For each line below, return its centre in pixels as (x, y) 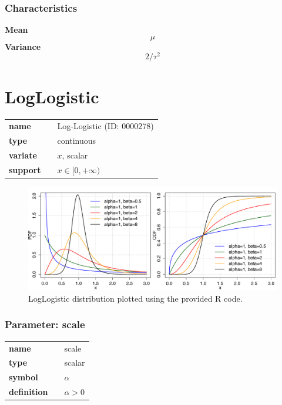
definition (28, 392)
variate (23, 155)
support (25, 169)
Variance (23, 46)
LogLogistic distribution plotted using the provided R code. (135, 298)
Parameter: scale (45, 324)
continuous (77, 141)
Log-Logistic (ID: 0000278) (105, 126)
